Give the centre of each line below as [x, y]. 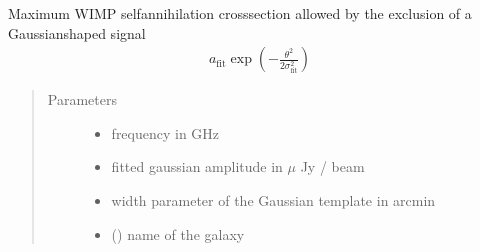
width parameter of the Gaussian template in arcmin [273, 200]
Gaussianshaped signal [77, 32]
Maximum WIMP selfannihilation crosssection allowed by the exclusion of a [240, 13]
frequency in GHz [165, 132]
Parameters [82, 99]
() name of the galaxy [178, 233]
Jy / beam [332, 166]
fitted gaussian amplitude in [197, 166]
